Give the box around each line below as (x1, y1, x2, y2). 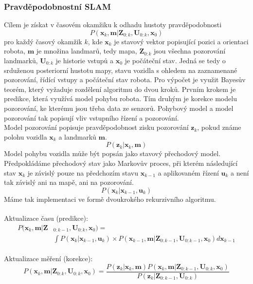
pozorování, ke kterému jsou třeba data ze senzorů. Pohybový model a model (4, 103, 234, 113)
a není (231, 167, 249, 177)
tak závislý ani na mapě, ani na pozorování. (4, 177, 134, 187)
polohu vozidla (4, 131, 47, 142)
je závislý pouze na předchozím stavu (27, 167, 138, 177)
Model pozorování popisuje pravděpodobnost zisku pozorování (4, 122, 189, 132)
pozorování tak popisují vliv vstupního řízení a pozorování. (4, 112, 179, 123)
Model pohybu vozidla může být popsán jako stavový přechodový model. (4, 148, 221, 159)
